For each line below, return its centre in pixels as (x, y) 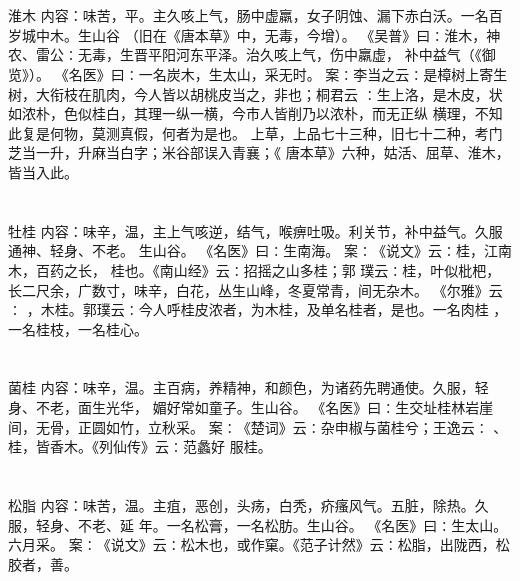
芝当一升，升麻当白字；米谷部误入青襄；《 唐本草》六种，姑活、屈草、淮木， (259, 152)
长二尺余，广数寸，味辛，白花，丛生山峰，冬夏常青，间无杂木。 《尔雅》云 (255, 289)
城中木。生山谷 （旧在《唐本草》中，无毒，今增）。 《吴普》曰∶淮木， (254, 34)
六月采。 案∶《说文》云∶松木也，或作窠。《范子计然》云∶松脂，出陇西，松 (259, 544)
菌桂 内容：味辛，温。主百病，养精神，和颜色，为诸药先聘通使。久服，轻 (248, 387)
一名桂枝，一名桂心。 (78, 328)
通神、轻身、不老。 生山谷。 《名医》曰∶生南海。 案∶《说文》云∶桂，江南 (260, 250)
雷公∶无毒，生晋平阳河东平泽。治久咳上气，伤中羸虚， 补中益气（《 (258, 54)
